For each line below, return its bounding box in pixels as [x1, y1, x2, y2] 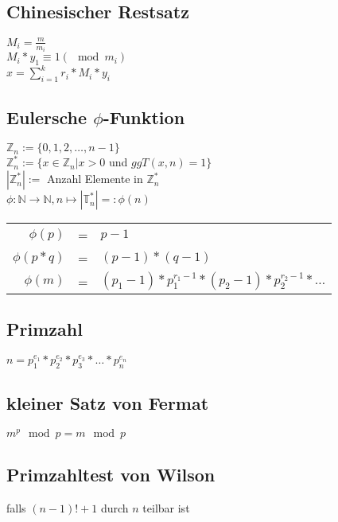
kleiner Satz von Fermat [6, 391, 209, 415]
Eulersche [6, 104, 87, 129]
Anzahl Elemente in [47, 170, 143, 187]
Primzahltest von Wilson [6, 462, 216, 486]
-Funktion [103, 104, 185, 129]
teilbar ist [142, 499, 190, 516]
